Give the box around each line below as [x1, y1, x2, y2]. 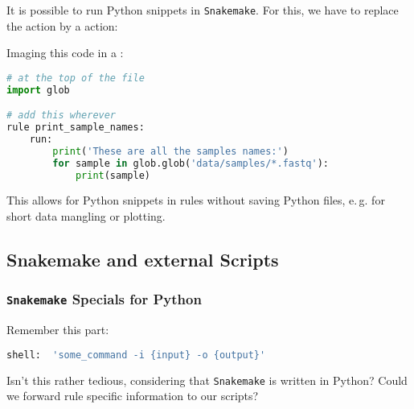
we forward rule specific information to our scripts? [6, 387, 259, 404]
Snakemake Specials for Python [6, 289, 202, 309]
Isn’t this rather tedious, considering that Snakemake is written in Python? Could [6, 371, 408, 388]
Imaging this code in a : [6, 44, 124, 61]
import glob [6, 84, 70, 96]
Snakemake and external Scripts [6, 247, 279, 271]
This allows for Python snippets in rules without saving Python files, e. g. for [6, 192, 385, 209]
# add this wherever [6, 109, 117, 122]
